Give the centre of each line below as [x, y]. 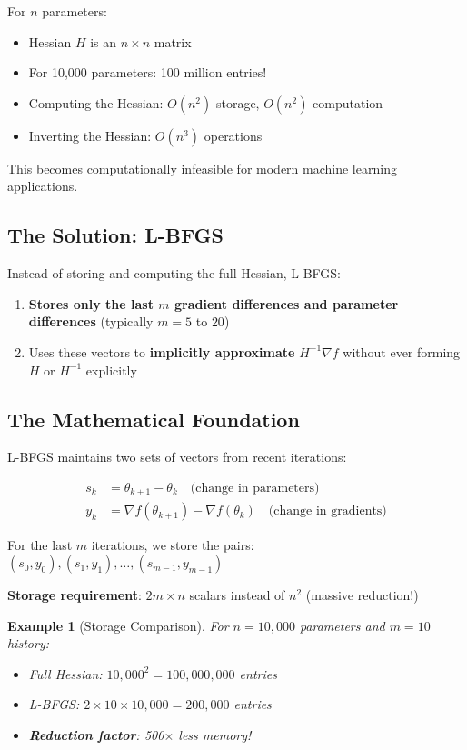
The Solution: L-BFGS [115, 235]
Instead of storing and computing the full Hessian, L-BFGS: [174, 273]
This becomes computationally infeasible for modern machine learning [202, 168]
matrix [173, 41]
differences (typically [91, 321]
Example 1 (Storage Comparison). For [118, 625]
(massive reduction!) [362, 595]
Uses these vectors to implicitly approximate [162, 351]
